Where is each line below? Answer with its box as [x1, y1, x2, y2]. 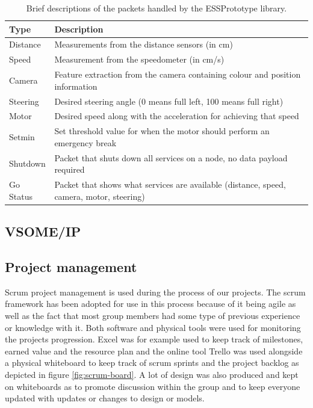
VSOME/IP [5, 222, 81, 241]
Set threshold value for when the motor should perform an [54, 125, 270, 137]
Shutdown [9, 157, 46, 170]
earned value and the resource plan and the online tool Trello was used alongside [5, 344, 303, 357]
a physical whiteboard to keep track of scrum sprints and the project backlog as [5, 356, 299, 369]
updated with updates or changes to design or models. [5, 392, 205, 404]
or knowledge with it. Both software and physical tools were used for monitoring [5, 321, 301, 333]
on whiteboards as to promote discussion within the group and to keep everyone [5, 380, 300, 392]
